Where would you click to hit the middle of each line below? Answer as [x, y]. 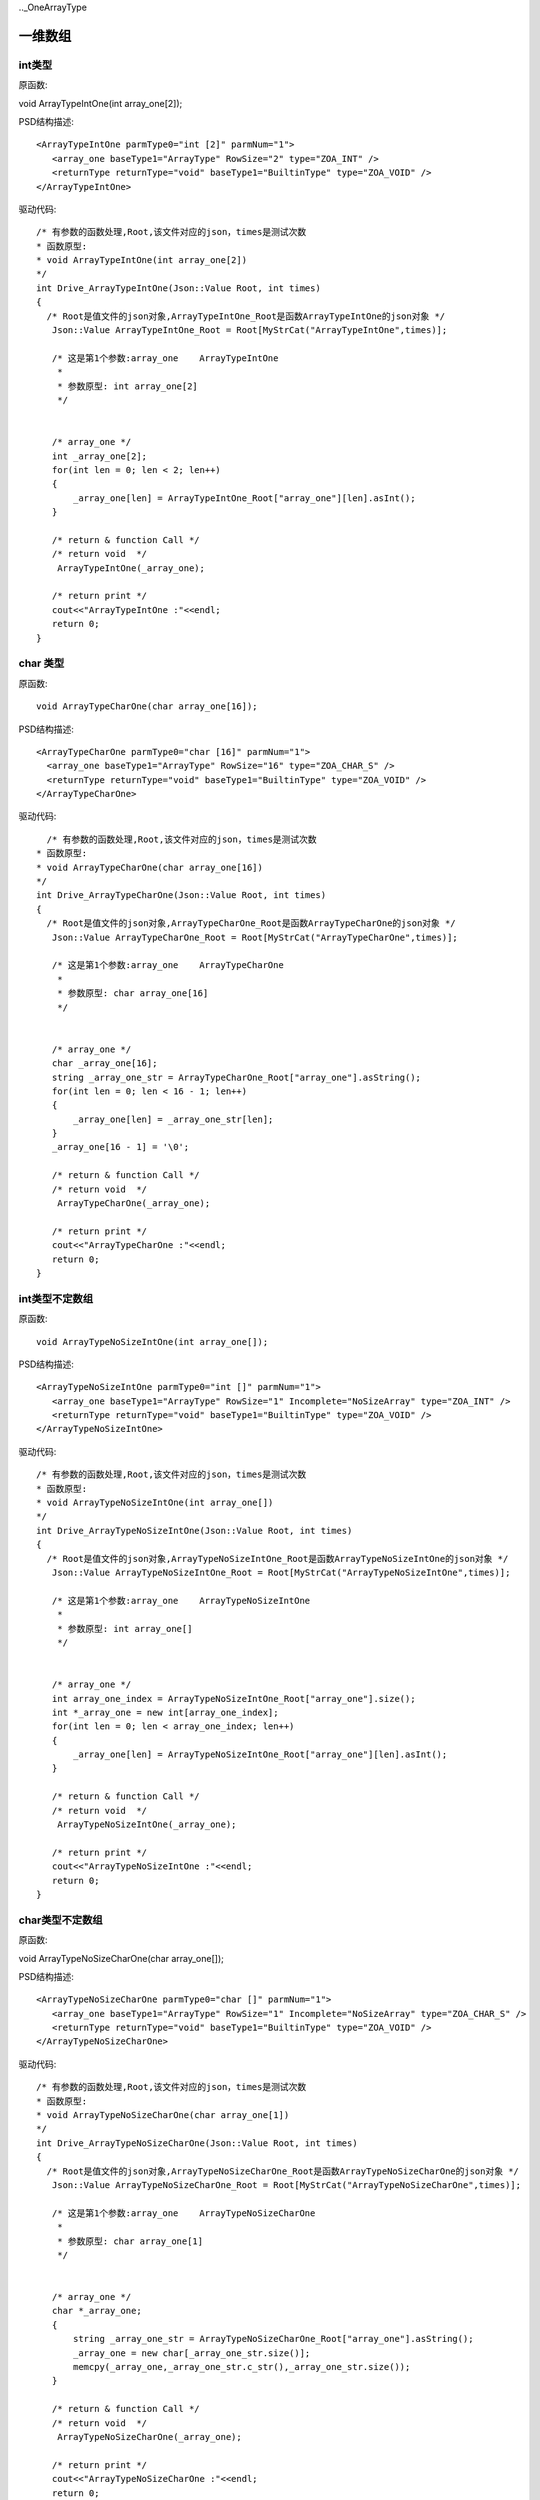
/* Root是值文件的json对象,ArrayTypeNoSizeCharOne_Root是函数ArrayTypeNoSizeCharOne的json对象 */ [283, 2171]
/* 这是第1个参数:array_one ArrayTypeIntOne [165, 358]
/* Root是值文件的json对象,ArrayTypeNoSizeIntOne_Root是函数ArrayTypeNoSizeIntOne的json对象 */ [277, 1558]
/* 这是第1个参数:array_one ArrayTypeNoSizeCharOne [183, 2213]
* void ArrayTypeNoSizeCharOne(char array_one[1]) [163, 2115]
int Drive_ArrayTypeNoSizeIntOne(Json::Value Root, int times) [194, 1530]
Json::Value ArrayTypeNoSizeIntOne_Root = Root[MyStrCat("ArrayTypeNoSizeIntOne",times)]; [281, 1572]
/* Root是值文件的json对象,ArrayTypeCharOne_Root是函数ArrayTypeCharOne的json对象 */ [251, 923]
